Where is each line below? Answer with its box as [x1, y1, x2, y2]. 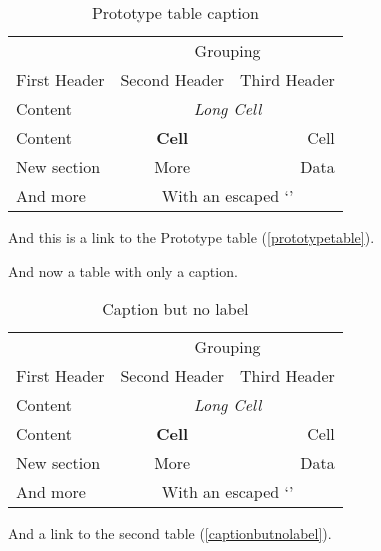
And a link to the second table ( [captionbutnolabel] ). [8, 523, 332, 544]
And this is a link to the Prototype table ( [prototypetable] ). [8, 227, 375, 247]
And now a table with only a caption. [8, 260, 238, 281]
